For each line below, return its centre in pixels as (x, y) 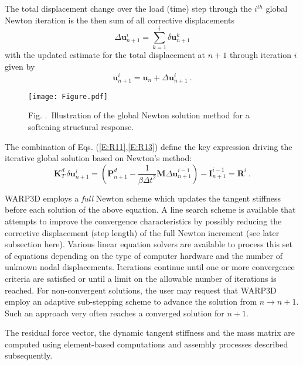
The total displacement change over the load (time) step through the (128, 8)
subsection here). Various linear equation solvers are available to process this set (149, 244)
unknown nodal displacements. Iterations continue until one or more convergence (150, 267)
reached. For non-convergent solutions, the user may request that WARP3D (141, 290)
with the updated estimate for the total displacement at (105, 55)
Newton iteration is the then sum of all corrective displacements (120, 20)
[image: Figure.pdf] (68, 96)
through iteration (260, 55)
